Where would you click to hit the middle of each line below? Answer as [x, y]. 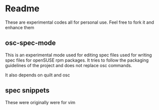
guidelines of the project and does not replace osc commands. [69, 65]
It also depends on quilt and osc [38, 75]
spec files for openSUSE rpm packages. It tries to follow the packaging [77, 60]
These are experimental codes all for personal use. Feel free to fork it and [79, 22]
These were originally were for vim [40, 102]
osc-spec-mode [31, 43]
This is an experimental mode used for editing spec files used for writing [79, 55]
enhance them [20, 27]
